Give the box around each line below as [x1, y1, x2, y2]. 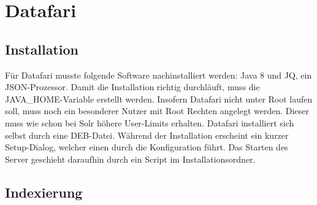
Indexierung [5, 182, 83, 201]
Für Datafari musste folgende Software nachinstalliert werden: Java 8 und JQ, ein [5, 68, 312, 81]
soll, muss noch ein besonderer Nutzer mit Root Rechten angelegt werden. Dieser [5, 104, 309, 117]
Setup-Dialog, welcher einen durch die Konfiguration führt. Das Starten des [5, 141, 288, 153]
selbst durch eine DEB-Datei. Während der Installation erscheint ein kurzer [5, 128, 289, 141]
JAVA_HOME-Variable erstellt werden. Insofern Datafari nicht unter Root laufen [5, 92, 313, 105]
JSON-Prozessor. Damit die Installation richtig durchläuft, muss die [5, 80, 260, 93]
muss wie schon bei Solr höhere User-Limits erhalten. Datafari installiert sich [5, 116, 294, 129]
